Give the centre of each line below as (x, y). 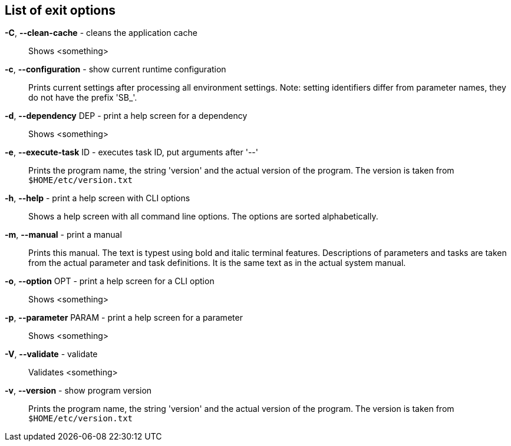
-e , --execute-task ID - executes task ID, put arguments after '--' (131, 152)
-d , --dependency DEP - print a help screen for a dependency (126, 116)
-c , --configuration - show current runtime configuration (116, 69)
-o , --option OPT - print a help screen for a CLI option (110, 281)
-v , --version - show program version (78, 391)
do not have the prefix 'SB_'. (83, 98)
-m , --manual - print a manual (63, 235)
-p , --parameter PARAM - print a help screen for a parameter (124, 318)
